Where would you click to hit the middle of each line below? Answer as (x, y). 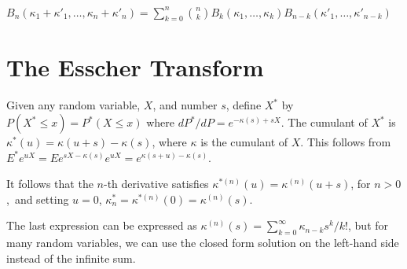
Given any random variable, (73, 105)
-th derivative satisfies (156, 184)
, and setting (38, 199)
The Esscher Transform (135, 67)
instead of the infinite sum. (71, 258)
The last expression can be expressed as (102, 225)
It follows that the (50, 184)
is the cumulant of (244, 142)
